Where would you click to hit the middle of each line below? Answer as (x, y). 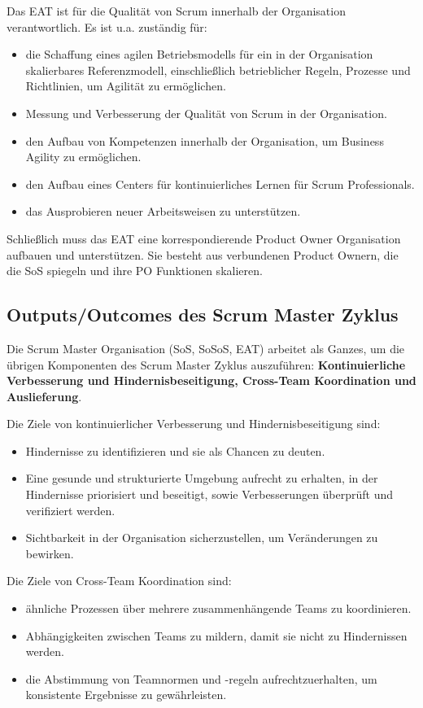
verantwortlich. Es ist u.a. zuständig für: (107, 26)
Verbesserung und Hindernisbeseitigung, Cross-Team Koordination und (211, 380)
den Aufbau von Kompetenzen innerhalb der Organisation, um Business (205, 140)
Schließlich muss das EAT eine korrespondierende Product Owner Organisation (204, 238)
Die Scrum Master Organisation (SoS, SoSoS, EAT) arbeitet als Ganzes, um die (206, 348)
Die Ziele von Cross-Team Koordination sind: (119, 581)
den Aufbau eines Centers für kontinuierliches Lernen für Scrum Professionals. (220, 184)
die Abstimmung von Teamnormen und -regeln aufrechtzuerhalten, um (201, 678)
